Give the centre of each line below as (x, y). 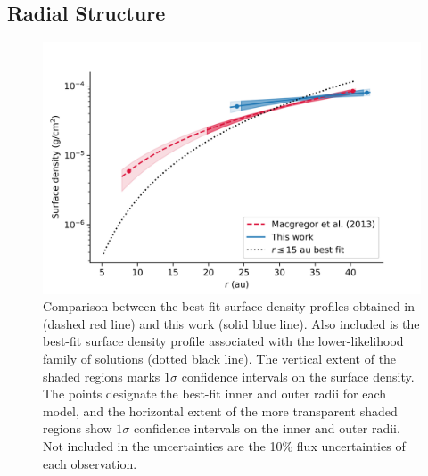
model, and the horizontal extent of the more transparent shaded (220, 410)
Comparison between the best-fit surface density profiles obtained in (229, 306)
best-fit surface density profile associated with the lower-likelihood (223, 341)
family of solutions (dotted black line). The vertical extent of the (220, 358)
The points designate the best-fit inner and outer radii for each (215, 394)
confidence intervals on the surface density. (298, 376)
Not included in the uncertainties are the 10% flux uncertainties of (224, 445)
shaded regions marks (102, 376)
